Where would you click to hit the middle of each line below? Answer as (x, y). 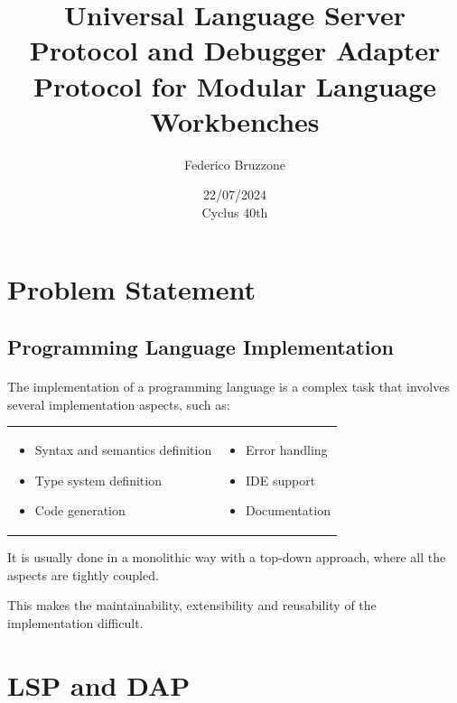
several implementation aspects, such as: (119, 404)
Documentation (288, 510)
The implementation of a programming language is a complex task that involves (228, 387)
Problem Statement (131, 289)
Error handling (287, 449)
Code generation (80, 510)
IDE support (281, 480)
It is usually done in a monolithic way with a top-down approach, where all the (227, 557)
